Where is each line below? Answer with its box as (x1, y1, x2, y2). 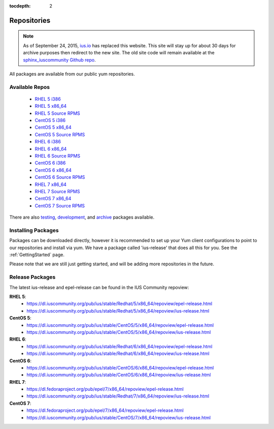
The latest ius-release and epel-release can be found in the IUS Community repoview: (9, 284, 189, 290)
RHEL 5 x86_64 (35, 103, 67, 109)
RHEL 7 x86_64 (35, 181, 67, 188)
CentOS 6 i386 (35, 160, 66, 166)
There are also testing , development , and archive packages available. (9, 214, 155, 221)
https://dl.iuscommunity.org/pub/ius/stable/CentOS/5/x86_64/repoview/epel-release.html (26, 322, 214, 328)
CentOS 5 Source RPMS (35, 131, 85, 137)
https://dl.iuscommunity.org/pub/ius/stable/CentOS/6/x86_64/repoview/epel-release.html (26, 364, 214, 371)
